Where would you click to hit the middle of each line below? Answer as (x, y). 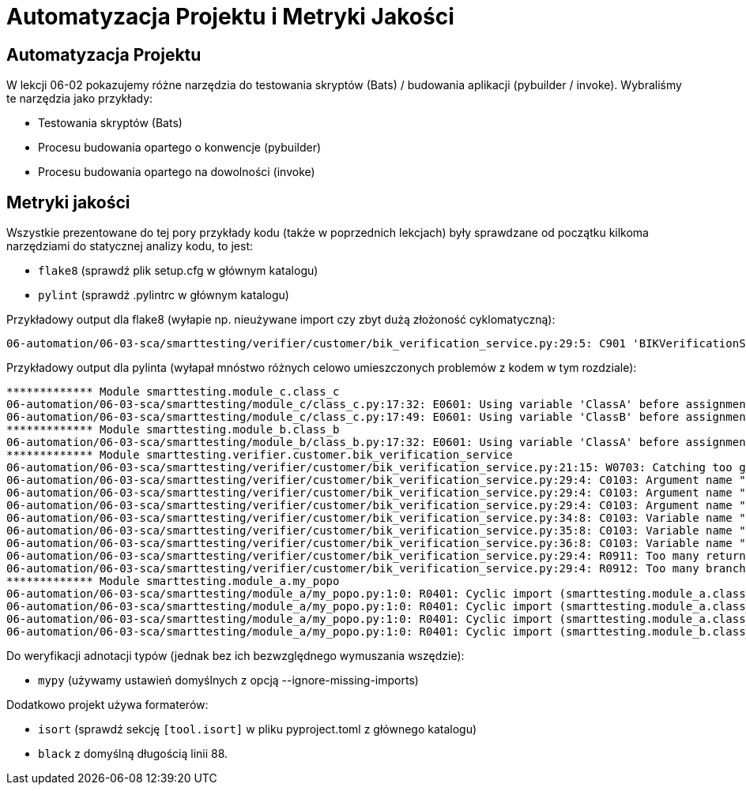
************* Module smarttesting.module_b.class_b (173, 430)
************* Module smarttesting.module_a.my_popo (173, 581)
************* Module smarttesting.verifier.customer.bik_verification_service (260, 455)
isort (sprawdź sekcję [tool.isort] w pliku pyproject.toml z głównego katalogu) (258, 729)
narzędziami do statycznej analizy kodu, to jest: (130, 246)
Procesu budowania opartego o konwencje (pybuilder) (180, 148)
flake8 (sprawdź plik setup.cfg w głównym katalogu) (178, 271)
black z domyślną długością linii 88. (133, 754)
